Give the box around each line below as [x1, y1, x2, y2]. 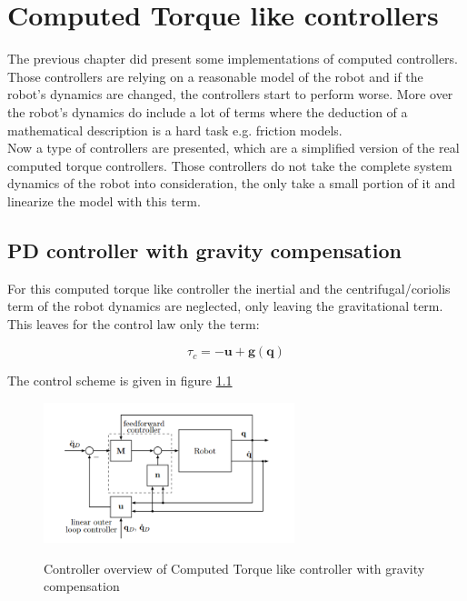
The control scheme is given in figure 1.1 [7, 371, 233, 390]
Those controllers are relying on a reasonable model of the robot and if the [7, 66, 423, 85]
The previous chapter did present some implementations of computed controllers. [7, 49, 459, 68]
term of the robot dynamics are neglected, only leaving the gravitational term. [7, 296, 443, 316]
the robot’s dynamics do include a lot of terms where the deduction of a [7, 102, 408, 121]
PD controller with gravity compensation [7, 235, 402, 264]
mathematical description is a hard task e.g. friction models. [7, 120, 343, 139]
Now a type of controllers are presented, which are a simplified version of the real [7, 138, 460, 157]
